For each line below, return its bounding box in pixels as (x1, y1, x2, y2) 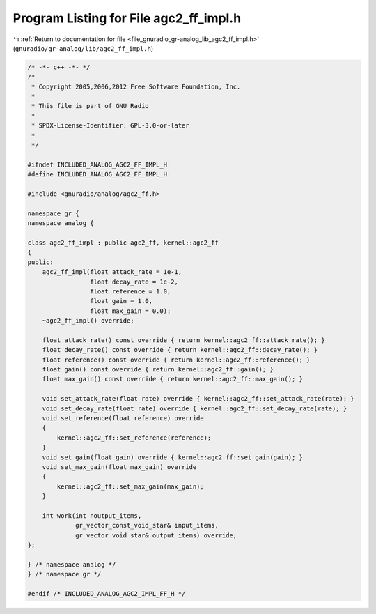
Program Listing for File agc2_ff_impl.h (13, 10, 242, 26)
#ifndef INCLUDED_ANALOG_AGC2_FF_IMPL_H (27, 160, 167, 169)
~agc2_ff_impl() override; (42, 317, 135, 325)
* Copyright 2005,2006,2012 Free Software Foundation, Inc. (31, 82, 241, 91)
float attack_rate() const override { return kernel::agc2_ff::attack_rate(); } (42, 336, 325, 344)
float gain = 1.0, (89, 297, 153, 305)
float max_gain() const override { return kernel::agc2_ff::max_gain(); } (42, 375, 303, 383)
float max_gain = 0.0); (89, 307, 171, 315)
